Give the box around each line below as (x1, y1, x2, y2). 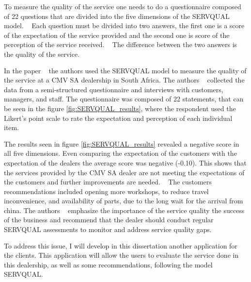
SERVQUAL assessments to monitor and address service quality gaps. (4, 224, 212, 234)
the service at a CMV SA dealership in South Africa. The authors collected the (4, 75, 245, 85)
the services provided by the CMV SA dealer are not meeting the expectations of (4, 167, 245, 177)
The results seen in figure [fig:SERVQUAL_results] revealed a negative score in (4, 138, 239, 149)
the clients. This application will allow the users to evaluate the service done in (4, 250, 239, 260)
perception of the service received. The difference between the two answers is (4, 39, 237, 50)
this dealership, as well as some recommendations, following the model (4, 259, 213, 269)
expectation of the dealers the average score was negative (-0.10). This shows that (4, 157, 247, 167)
